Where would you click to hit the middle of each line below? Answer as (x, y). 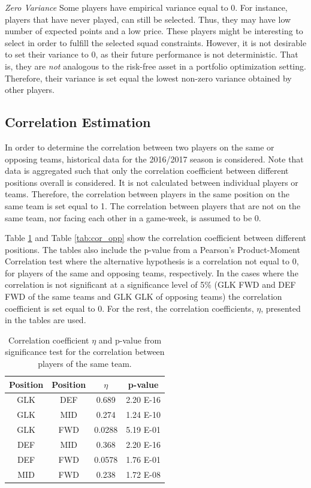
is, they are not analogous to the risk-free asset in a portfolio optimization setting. (155, 66)
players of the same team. (85, 364)
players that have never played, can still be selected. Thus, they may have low (148, 19)
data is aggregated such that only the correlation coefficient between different (147, 171)
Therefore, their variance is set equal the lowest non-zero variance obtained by (148, 78)
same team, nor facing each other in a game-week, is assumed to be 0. (133, 217)
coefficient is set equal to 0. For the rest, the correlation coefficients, (129, 308)
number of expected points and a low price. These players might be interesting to (154, 31)
